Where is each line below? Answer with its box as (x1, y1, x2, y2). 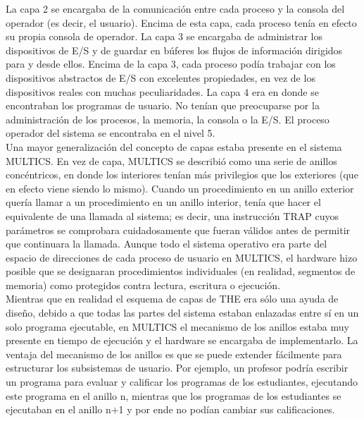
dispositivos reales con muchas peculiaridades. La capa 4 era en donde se (6, 84, 319, 99)
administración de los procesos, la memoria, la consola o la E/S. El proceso (6, 111, 330, 126)
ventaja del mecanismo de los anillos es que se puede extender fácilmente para (6, 346, 342, 361)
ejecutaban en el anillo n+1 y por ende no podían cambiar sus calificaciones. (6, 402, 335, 417)
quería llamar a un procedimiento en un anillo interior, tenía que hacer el (6, 195, 321, 209)
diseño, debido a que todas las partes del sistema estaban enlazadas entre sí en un (6, 305, 359, 320)
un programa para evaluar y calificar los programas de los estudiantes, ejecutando (6, 374, 358, 389)
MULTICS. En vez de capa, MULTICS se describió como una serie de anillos (6, 153, 337, 168)
